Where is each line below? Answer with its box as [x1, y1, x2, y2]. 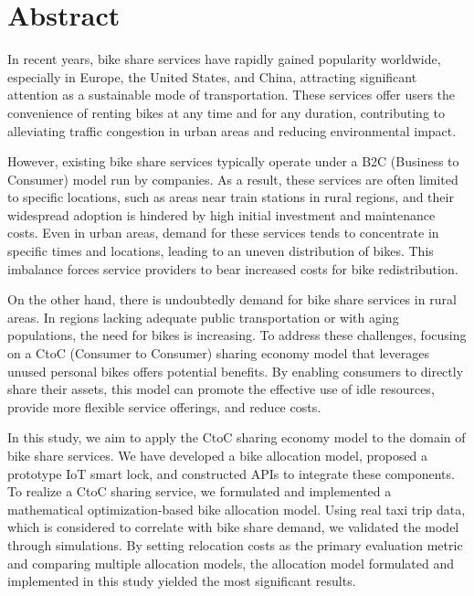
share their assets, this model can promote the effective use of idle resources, [7, 379, 435, 399]
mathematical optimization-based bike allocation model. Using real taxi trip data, [7, 499, 466, 518]
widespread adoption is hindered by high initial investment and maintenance [7, 205, 436, 224]
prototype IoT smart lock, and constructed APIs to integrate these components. [7, 463, 455, 483]
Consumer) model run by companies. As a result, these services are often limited [7, 169, 458, 188]
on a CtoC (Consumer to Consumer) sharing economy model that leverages [7, 344, 430, 363]
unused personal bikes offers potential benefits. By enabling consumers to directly [7, 361, 464, 380]
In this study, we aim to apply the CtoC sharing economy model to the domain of [7, 428, 466, 447]
